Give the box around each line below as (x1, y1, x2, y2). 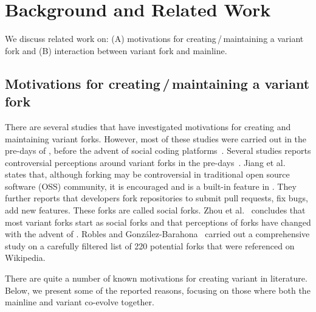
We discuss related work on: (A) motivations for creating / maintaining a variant (5, 32, 304, 45)
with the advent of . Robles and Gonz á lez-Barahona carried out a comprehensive (5, 227, 310, 240)
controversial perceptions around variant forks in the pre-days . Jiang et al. (5, 156, 286, 168)
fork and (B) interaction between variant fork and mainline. (5, 44, 227, 57)
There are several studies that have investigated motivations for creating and (5, 120, 291, 133)
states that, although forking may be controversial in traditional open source (5, 168, 290, 181)
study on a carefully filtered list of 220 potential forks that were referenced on (5, 239, 295, 252)
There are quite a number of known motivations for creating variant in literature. (5, 272, 307, 285)
